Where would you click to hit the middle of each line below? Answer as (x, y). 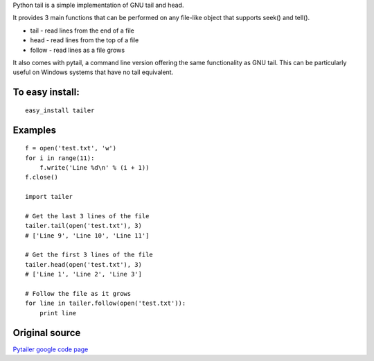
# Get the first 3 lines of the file (89, 255)
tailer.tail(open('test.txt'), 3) (83, 226)
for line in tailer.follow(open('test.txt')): (106, 303)
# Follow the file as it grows (78, 294)
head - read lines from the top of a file (84, 40)
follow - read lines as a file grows (77, 50)
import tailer (49, 197)
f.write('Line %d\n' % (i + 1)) (94, 167)
